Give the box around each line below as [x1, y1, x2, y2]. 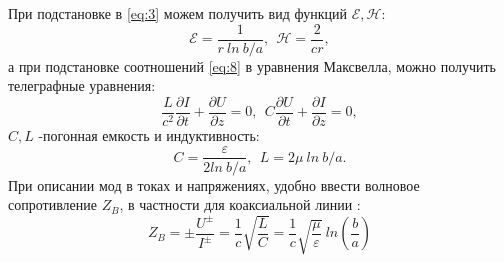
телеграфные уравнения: [8, 75, 156, 96]
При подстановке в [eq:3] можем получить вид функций [8, 3, 347, 23]
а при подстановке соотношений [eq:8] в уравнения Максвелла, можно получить [8, 55, 496, 76]
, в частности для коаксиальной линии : [119, 194, 361, 215]
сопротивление [8, 194, 97, 215]
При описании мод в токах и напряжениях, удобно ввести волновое [8, 174, 420, 195]
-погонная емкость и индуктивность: [38, 124, 260, 145]
